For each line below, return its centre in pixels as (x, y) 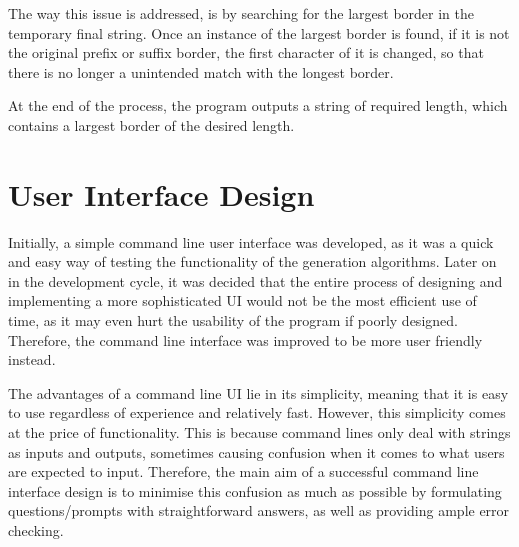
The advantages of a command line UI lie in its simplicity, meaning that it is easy (258, 392)
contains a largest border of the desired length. (151, 124)
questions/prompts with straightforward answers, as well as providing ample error (259, 510)
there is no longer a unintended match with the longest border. (201, 71)
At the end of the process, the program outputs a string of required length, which (258, 105)
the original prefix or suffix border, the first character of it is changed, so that (246, 52)
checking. (36, 530)
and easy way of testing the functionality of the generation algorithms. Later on (252, 261)
